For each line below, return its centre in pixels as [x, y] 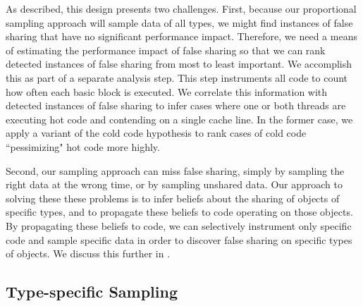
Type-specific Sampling [92, 292]
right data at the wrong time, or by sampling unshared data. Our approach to [174, 184]
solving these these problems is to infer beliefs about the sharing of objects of [173, 198]
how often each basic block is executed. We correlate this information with [167, 91]
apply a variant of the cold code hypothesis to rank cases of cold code [156, 133]
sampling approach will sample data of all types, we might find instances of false [179, 22]
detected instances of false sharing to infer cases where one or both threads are [176, 105]
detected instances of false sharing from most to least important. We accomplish [179, 64]
